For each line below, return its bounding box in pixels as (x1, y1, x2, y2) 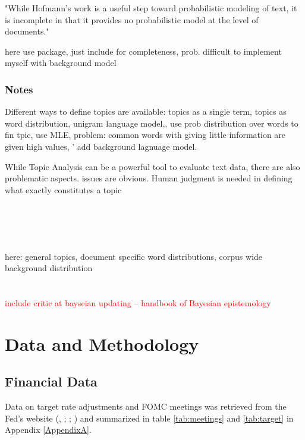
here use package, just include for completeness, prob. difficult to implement (5, 45, 282, 57)
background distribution (5, 262, 93, 274)
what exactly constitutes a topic (5, 183, 122, 196)
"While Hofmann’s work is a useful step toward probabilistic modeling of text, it (5, 2, 297, 14)
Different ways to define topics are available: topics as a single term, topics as (5, 105, 287, 118)
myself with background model (5, 56, 117, 69)
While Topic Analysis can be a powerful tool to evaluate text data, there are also (5, 160, 300, 172)
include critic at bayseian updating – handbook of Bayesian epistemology (5, 297, 271, 309)
